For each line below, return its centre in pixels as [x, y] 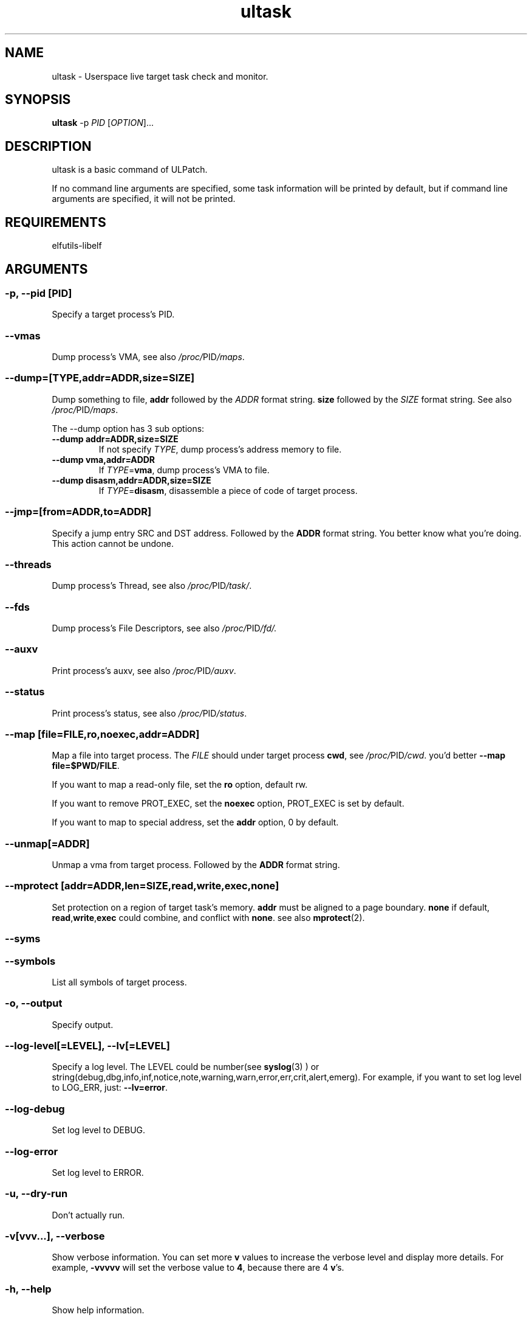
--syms [23, 939]
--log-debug [35, 1109]
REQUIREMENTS [56, 222]
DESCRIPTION [48, 146]
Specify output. [83, 1024]
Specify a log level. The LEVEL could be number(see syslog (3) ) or [186, 1067]
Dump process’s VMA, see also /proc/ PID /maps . [148, 357]
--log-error [32, 1151]
